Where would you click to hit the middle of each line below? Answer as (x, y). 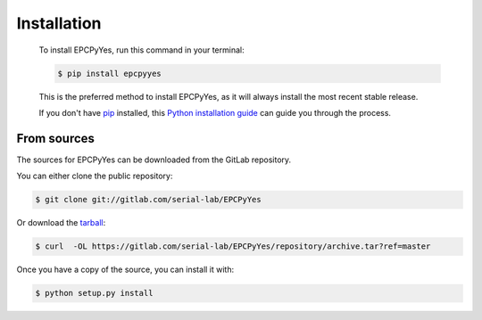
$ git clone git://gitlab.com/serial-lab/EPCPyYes (149, 200)
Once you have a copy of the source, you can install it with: (125, 270)
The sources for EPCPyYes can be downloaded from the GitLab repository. (154, 160)
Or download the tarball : (61, 223)
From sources (56, 138)
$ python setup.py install (94, 293)
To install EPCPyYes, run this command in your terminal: (141, 50)
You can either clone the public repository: (95, 176)
